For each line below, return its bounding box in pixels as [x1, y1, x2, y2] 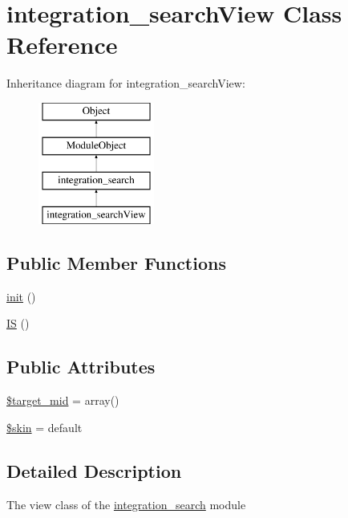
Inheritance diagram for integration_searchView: [6, 75, 245, 92]
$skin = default [6, 418, 83, 435]
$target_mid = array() [6, 392, 119, 409]
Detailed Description [6, 458, 182, 483]
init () [6, 288, 36, 304]
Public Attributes [6, 354, 156, 379]
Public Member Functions [6, 251, 226, 275]
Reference [6, 28, 118, 61]
